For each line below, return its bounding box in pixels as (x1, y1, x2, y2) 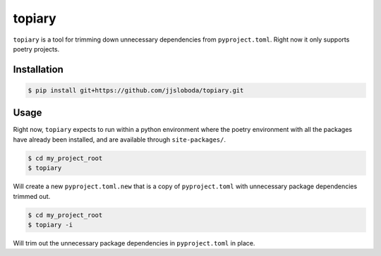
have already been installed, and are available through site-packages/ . (13, 135, 226, 144)
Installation (13, 63, 64, 75)
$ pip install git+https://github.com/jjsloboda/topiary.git (28, 86, 244, 95)
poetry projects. (13, 44, 60, 53)
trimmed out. (13, 192, 51, 200)
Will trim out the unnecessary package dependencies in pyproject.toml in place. (13, 238, 255, 247)
